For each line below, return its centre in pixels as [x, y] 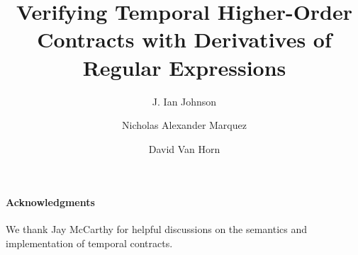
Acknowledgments [50, 202]
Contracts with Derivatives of [184, 39]
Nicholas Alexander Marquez [184, 125]
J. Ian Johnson [184, 101]
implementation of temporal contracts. [89, 243]
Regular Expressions [184, 67]
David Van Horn [184, 148]
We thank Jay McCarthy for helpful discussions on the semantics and [157, 229]
